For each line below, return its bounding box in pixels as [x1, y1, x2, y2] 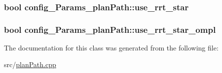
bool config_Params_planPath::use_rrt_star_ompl [4, 23, 216, 35]
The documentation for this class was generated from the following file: [4, 43, 219, 53]
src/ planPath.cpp [4, 59, 56, 69]
